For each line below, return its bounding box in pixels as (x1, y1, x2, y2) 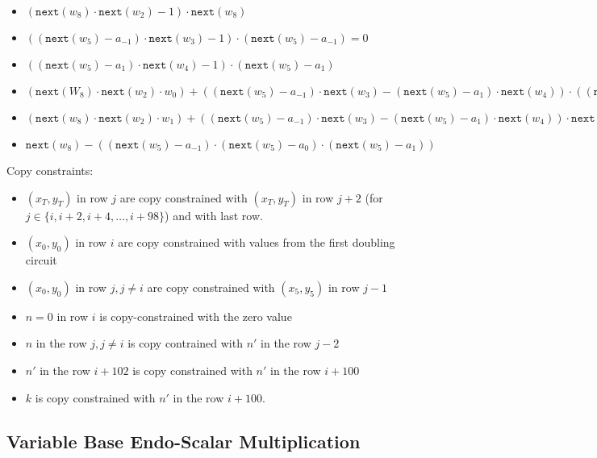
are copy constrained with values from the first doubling (118, 234, 395, 251)
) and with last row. (165, 206, 263, 223)
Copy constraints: (6, 162, 94, 178)
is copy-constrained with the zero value (99, 307, 292, 324)
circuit (25, 252, 57, 269)
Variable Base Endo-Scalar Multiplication (6, 428, 361, 453)
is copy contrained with (127, 335, 243, 352)
